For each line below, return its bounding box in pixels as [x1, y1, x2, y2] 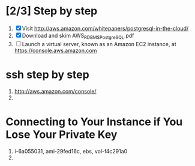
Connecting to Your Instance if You [5, 115, 183, 128]
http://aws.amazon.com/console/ [14, 87, 97, 95]
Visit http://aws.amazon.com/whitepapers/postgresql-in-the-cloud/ [22, 25, 189, 32]
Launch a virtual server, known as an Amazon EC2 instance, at [22, 40, 176, 47]
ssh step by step [5, 68, 89, 82]
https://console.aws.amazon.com [14, 47, 97, 54]
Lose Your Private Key [5, 128, 118, 141]
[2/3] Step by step [5, 4, 98, 18]
